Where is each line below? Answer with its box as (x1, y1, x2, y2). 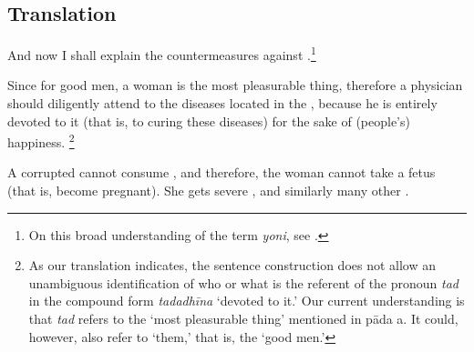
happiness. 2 (7, 130, 75, 151)
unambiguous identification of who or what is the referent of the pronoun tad (28, 273, 459, 292)
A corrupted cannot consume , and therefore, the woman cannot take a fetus (7, 163, 436, 182)
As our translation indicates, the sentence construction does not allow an (28, 256, 437, 275)
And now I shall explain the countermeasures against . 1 (7, 43, 316, 64)
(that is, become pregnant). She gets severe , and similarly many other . (7, 181, 409, 200)
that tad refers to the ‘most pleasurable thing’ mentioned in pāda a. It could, (28, 309, 459, 328)
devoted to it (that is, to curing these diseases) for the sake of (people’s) (7, 111, 410, 130)
